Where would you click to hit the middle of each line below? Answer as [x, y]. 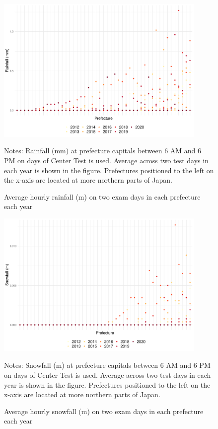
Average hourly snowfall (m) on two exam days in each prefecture [104, 411]
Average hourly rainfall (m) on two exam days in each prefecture [102, 196]
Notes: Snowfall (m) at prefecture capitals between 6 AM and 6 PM [107, 365]
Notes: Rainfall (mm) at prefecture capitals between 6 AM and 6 [103, 151]
